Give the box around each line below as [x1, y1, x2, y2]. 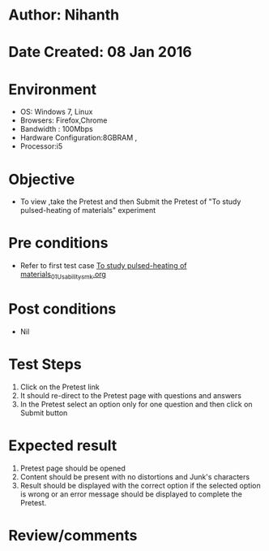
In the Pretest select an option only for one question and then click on [19, 399, 253, 409]
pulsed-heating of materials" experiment [19, 206, 156, 215]
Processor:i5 [19, 141, 63, 151]
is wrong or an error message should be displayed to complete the [19, 489, 243, 499]
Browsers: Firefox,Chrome [19, 115, 108, 125]
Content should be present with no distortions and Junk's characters [19, 471, 250, 481]
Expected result [8, 436, 117, 455]
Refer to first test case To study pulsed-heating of [19, 261, 187, 271]
